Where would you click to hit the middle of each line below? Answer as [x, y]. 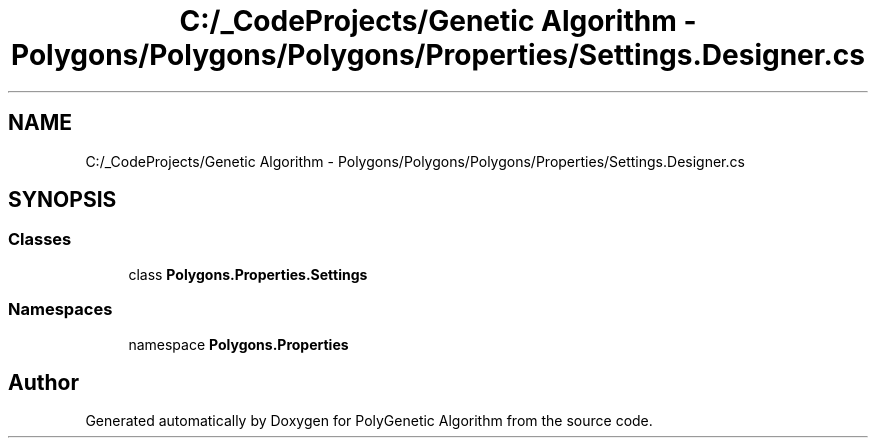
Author [43, 382]
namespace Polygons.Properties [238, 344]
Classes [40, 239]
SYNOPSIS [62, 200]
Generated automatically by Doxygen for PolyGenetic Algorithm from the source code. [369, 421]
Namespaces [60, 309]
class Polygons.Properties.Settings [248, 274]
